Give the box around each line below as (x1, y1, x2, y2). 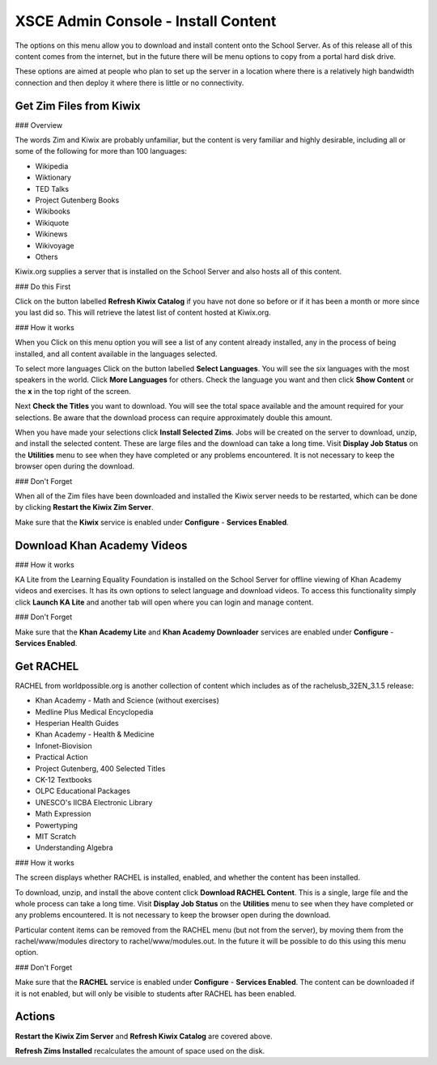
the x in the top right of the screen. (15, 386, 131, 396)
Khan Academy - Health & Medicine (35, 729, 155, 740)
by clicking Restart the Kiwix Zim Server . (15, 503, 154, 512)
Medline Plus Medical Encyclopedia (35, 706, 154, 716)
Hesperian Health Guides (35, 719, 119, 728)
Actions (15, 1010, 56, 1024)
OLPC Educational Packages (35, 786, 131, 796)
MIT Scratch (35, 831, 77, 841)
